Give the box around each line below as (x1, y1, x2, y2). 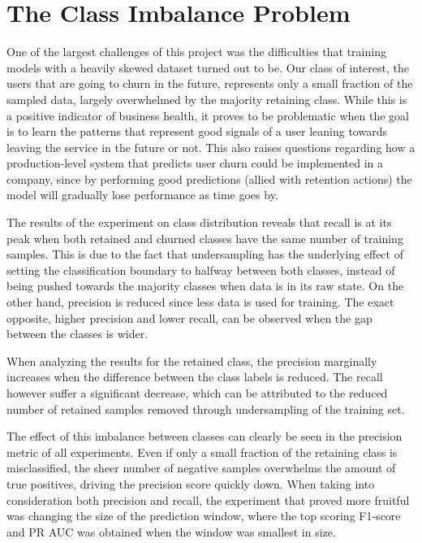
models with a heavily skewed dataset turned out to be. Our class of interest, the (6, 59, 409, 76)
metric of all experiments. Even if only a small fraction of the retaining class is (6, 443, 398, 460)
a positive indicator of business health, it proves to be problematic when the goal (6, 106, 409, 124)
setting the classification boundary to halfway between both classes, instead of (6, 261, 395, 278)
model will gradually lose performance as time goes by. (6, 186, 278, 203)
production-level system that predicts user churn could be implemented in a (6, 154, 384, 172)
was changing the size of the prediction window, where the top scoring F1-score (6, 507, 401, 524)
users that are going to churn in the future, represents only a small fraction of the (6, 75, 413, 92)
